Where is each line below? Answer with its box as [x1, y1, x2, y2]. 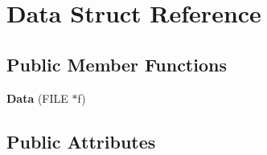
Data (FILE [6, 89, 68, 106]
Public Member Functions [6, 51, 227, 76]
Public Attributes [6, 128, 156, 153]
